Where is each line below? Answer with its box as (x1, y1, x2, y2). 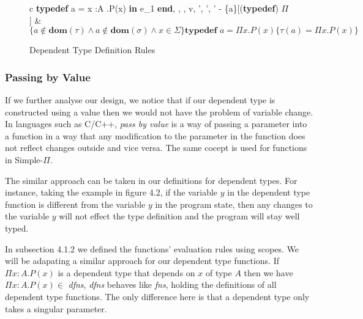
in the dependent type (227, 186, 310, 199)
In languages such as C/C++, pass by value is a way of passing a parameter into (5, 117, 307, 130)
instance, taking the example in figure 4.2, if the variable (5, 186, 218, 199)
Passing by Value (5, 69, 91, 84)
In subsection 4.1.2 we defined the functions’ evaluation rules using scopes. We (5, 242, 299, 255)
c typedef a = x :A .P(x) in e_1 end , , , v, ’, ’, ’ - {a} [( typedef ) (29, 2, 279, 14)
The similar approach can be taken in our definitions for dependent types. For (5, 174, 298, 186)
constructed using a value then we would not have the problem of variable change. (5, 105, 313, 118)
